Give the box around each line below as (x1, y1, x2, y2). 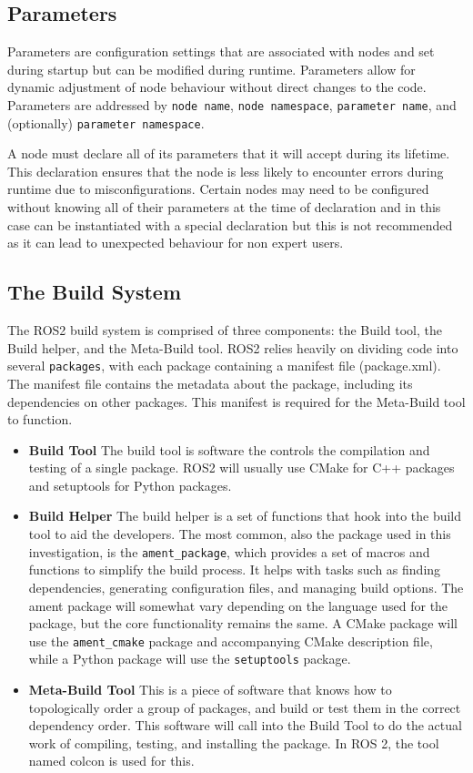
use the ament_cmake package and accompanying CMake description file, (28, 631, 433, 650)
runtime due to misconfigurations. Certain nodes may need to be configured (7, 179, 429, 198)
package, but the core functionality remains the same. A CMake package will (28, 614, 458, 633)
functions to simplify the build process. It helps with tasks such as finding (28, 560, 441, 579)
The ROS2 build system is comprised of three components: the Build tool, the (7, 320, 443, 340)
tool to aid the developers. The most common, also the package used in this (28, 524, 451, 544)
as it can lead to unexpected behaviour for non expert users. (7, 233, 344, 252)
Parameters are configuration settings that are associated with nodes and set (7, 42, 435, 61)
